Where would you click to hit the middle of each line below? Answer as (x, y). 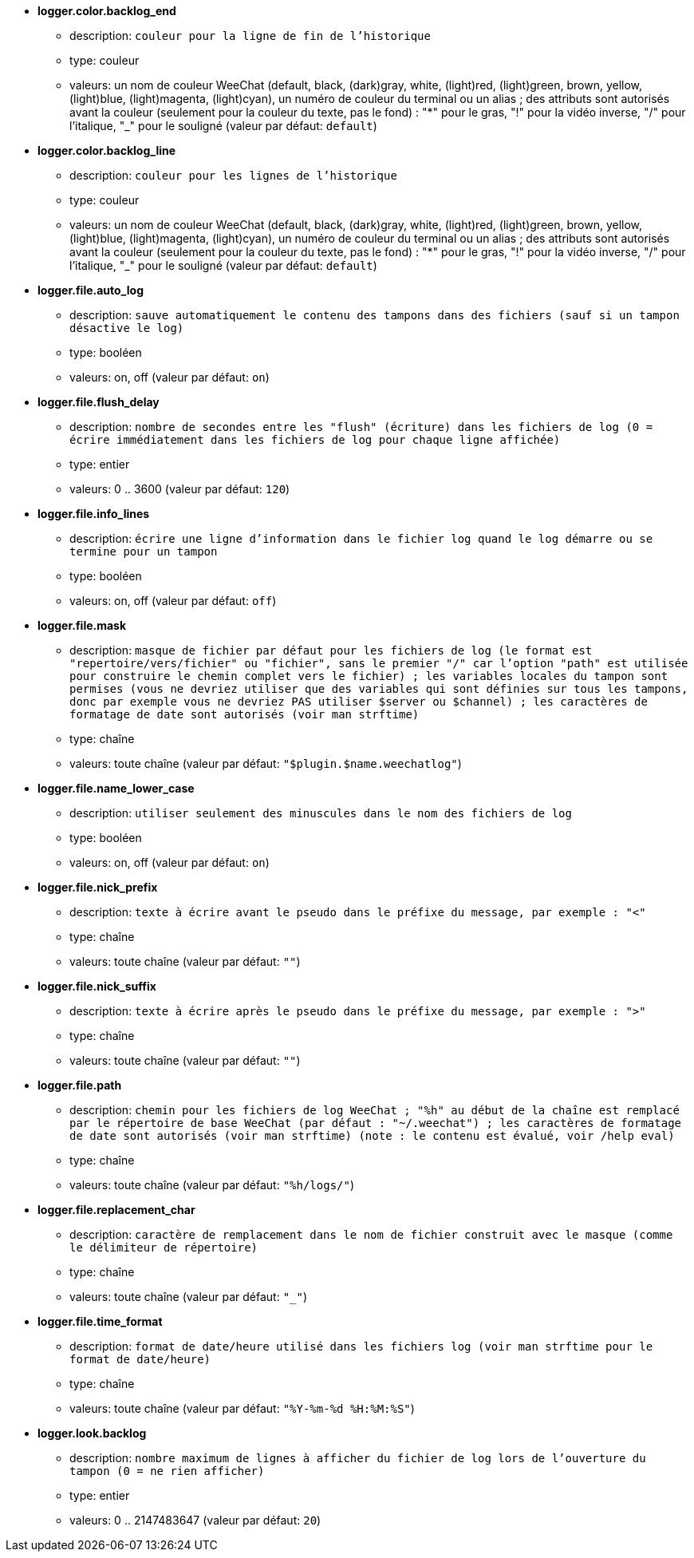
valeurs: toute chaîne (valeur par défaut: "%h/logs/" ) (212, 1185)
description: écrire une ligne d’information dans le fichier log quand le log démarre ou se (361, 538)
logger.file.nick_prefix (98, 887)
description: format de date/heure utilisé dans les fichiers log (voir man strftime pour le (361, 1346)
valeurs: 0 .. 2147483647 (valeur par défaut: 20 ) (195, 1520)
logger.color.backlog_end (107, 11)
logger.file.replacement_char (116, 1210)
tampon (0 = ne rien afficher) (167, 1471)
